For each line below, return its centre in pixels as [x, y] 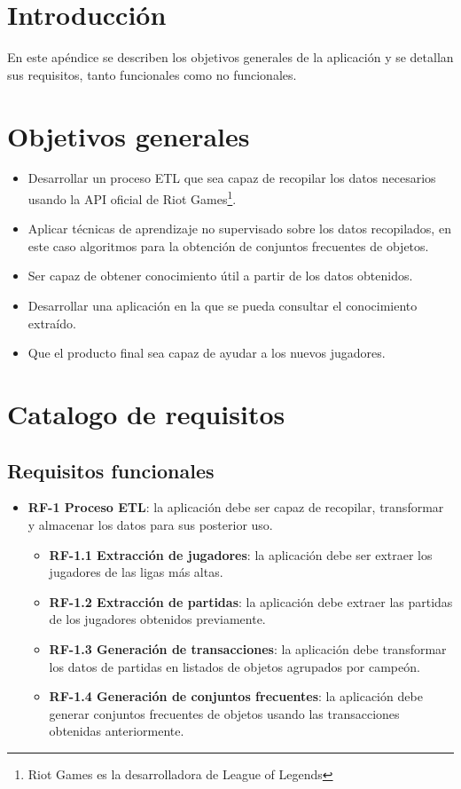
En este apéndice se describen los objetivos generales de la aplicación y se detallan [230, 57]
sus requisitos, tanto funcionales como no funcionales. [152, 74]
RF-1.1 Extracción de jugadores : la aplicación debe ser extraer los [241, 554]
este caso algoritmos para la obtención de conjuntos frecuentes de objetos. [228, 245]
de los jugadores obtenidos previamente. [157, 619]
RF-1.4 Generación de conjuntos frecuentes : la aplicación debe [236, 696]
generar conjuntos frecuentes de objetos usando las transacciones [224, 713]
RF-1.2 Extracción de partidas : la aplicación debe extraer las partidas [251, 601]
